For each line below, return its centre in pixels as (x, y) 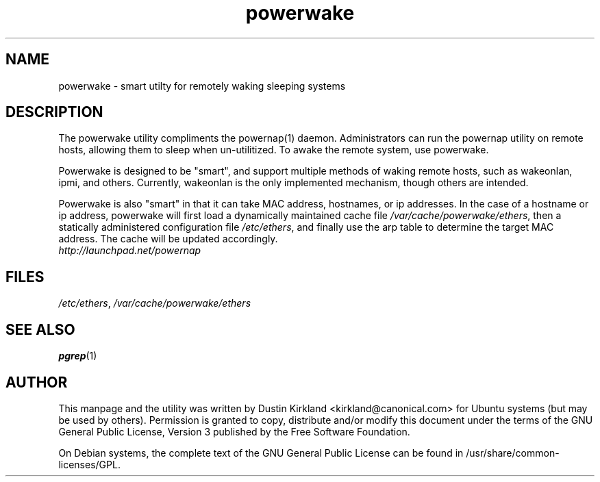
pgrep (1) (78, 356)
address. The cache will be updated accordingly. (168, 239)
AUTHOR (37, 382)
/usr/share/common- (513, 453)
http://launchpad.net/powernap (130, 251)
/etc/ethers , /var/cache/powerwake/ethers (155, 303)
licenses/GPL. (89, 464)
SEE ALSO (40, 329)
